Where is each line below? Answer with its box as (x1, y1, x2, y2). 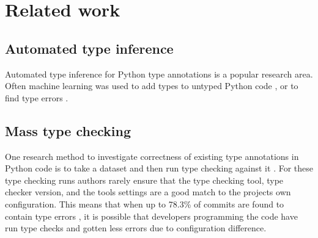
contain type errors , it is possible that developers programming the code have (5, 209, 298, 222)
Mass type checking (5, 121, 131, 140)
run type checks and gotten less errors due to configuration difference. (5, 222, 267, 234)
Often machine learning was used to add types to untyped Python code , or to (5, 79, 298, 92)
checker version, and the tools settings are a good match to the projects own (5, 186, 291, 198)
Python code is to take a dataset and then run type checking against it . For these (5, 162, 313, 175)
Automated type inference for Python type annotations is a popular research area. (5, 67, 313, 80)
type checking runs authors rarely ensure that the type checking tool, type (5, 173, 284, 186)
